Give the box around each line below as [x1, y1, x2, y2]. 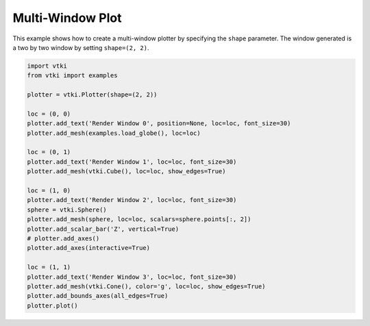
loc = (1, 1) [27, 264, 71, 271]
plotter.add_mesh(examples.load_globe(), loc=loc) [27, 129, 201, 137]
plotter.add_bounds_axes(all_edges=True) [27, 292, 169, 300]
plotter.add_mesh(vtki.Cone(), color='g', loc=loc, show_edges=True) [27, 282, 266, 290]
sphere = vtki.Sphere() [27, 205, 108, 214]
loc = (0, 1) [27, 148, 71, 156]
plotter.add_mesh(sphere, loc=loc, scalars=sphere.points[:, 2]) [27, 216, 251, 223]
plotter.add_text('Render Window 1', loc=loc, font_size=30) [27, 158, 237, 166]
